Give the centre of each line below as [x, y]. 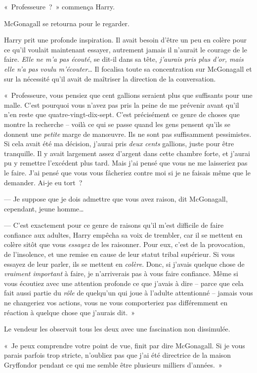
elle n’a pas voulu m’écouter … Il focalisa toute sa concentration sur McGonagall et [128, 68]
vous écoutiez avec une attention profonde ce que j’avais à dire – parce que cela [124, 283]
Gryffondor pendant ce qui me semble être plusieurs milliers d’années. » [113, 365]
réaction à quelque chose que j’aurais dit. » [70, 312]
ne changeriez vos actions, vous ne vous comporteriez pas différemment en [116, 303]
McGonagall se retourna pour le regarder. [67, 23]
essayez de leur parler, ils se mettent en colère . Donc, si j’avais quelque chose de [124, 264]
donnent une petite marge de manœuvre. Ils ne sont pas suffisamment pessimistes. [128, 134]
